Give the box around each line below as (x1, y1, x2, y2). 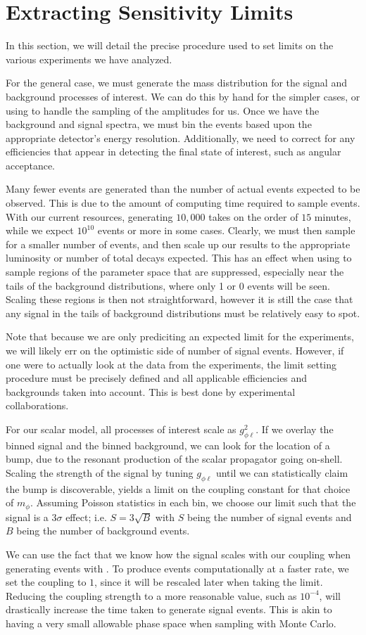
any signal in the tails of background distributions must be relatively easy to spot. (6, 305, 360, 320)
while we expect (6, 223, 74, 238)
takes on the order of (208, 209, 298, 224)
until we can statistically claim (215, 465, 348, 480)
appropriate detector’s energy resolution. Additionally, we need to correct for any (6, 130, 355, 145)
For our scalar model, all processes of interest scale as (6, 421, 236, 436)
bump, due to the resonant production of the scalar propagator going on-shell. (6, 451, 343, 466)
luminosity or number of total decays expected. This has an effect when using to (6, 250, 352, 265)
